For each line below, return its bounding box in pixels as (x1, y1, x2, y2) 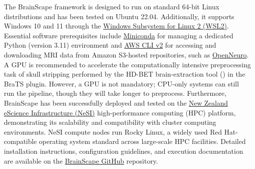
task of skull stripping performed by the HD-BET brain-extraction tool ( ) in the (4, 69, 245, 79)
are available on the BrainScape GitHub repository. (4, 155, 158, 166)
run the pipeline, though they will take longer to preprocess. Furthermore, (4, 88, 227, 98)
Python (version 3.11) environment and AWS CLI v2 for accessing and (4, 40, 216, 50)
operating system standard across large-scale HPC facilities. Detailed (39, 136, 246, 146)
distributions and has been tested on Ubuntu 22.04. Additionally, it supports (4, 11, 234, 21)
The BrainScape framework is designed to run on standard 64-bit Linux (4, 1, 220, 11)
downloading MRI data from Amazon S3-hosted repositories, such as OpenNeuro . (4, 49, 249, 59)
